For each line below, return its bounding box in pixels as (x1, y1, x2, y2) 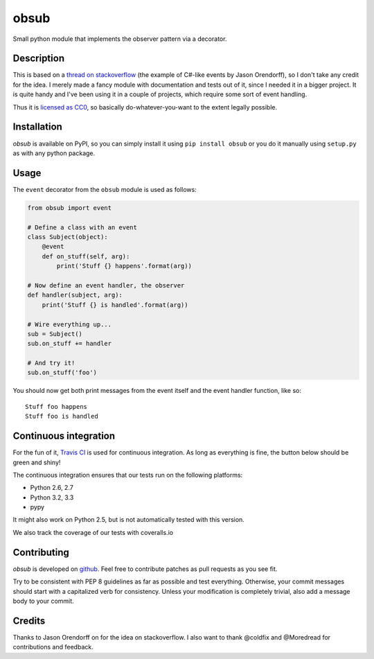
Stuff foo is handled (25, 412, 98, 421)
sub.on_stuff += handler (27, 340, 112, 348)
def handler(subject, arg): (27, 291, 123, 299)
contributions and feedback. (12, 643, 93, 651)
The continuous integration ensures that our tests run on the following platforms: (12, 471, 243, 479)
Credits (12, 615, 46, 626)
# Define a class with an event (27, 223, 138, 231)
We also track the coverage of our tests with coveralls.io (12, 528, 173, 536)
